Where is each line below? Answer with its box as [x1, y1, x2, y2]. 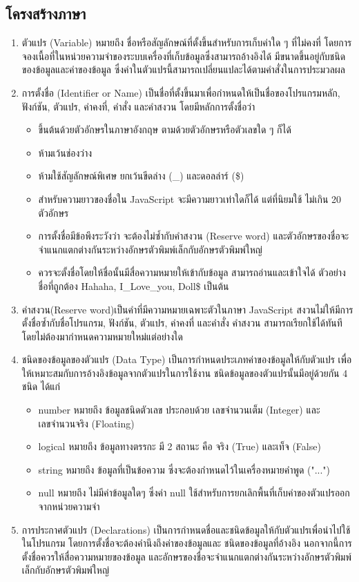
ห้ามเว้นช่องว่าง [38, 145, 93, 159]
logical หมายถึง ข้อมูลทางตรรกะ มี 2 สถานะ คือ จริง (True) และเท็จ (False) [38, 439, 321, 454]
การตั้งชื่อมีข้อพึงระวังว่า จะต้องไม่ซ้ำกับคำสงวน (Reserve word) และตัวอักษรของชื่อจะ [38, 229, 349, 243]
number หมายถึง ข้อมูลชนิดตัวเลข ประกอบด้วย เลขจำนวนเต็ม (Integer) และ [38, 402, 320, 417]
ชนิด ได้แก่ [21, 379, 61, 394]
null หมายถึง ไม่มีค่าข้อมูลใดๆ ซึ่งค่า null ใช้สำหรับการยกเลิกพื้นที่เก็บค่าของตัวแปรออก [38, 485, 350, 500]
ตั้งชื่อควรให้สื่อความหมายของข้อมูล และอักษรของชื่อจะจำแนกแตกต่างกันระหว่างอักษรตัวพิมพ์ [21, 549, 351, 563]
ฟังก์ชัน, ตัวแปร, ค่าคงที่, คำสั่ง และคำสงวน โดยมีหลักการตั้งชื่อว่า [21, 99, 255, 113]
